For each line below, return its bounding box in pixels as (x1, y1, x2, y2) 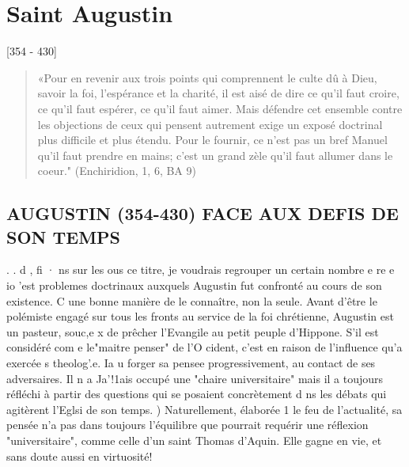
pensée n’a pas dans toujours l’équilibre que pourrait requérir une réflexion (6, 416, 369, 433)
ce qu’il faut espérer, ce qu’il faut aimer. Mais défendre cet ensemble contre (37, 100, 403, 116)
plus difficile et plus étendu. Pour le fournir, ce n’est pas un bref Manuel (37, 131, 388, 148)
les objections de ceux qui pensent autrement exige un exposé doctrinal (37, 116, 383, 132)
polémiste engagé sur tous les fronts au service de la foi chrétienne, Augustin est (6, 308, 394, 325)
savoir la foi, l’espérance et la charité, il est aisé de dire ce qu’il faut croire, (37, 85, 400, 101)
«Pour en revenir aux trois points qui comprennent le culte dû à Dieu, (37, 69, 377, 85)
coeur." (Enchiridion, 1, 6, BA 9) (37, 162, 196, 179)
